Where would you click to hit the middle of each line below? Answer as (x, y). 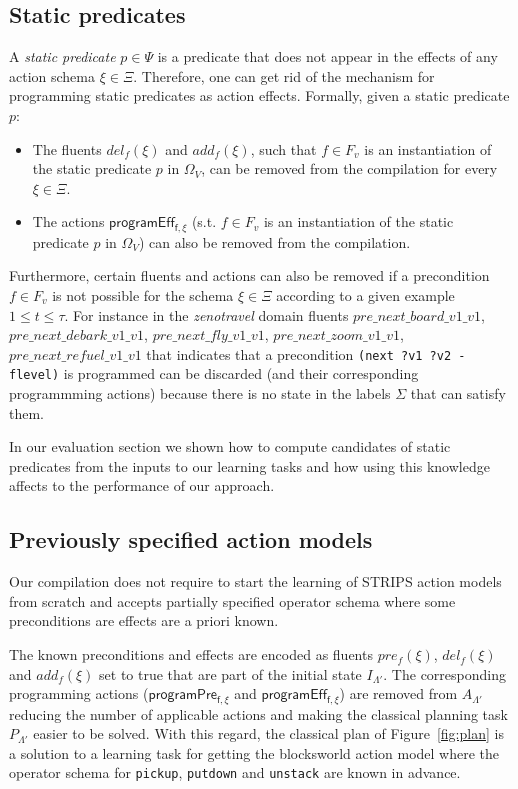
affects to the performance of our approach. (142, 485)
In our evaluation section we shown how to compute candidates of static (230, 446)
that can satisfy (458, 393)
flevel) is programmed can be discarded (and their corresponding (214, 373)
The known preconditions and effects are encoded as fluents (191, 654)
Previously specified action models (191, 539)
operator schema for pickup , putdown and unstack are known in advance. (235, 772)
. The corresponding (444, 673)
